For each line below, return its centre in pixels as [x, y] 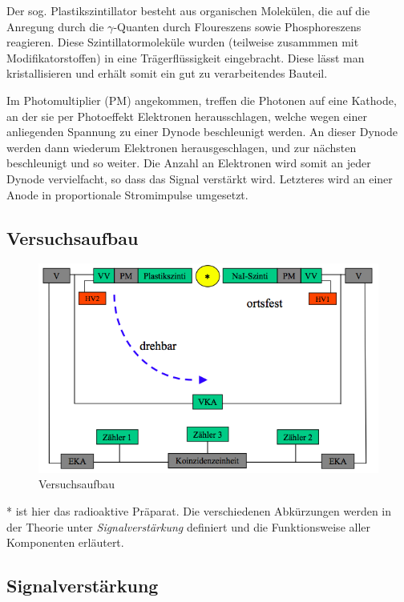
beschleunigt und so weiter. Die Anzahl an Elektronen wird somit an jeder [189, 163]
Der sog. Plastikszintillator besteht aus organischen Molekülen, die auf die [188, 10]
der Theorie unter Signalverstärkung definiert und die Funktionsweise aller [189, 526]
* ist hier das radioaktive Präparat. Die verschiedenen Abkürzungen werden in [199, 510]
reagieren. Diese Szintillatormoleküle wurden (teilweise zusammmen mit [183, 42]
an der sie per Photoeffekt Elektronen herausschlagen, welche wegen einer [187, 116]
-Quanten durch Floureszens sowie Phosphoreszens [237, 26]
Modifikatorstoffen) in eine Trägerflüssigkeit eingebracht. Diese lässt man [186, 57]
